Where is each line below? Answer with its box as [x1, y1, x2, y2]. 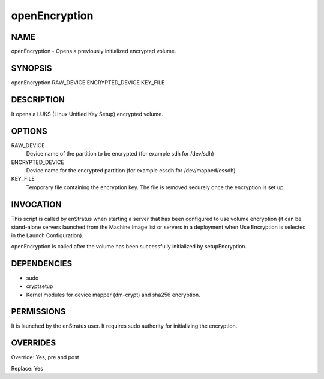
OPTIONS [11, 126, 47, 136]
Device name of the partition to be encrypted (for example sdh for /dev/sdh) [26, 150, 214, 157]
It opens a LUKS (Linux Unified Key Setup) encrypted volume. [11, 110, 164, 117]
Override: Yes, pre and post [11, 354, 79, 361]
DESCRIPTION [11, 95, 65, 105]
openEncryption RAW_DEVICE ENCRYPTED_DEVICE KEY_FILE [11, 78, 165, 86]
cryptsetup [26, 283, 53, 290]
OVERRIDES [11, 338, 56, 348]
